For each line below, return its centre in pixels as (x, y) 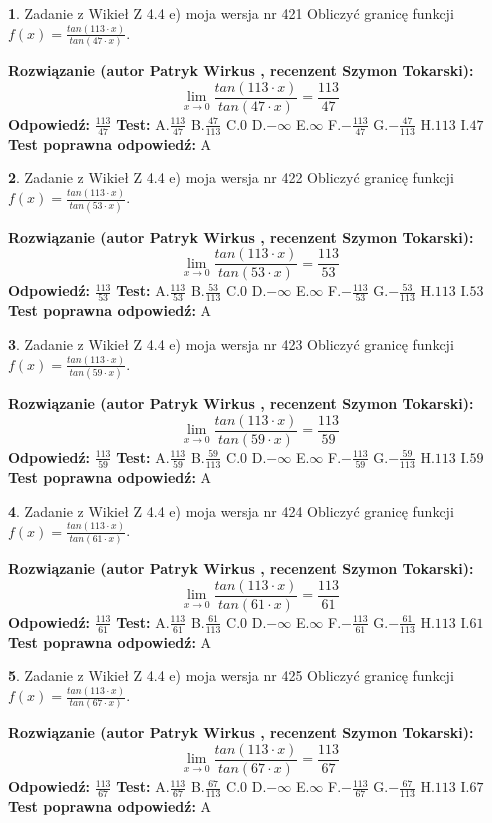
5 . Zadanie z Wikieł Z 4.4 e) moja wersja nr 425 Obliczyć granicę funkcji (231, 675)
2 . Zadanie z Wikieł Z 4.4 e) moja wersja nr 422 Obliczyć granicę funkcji (231, 177)
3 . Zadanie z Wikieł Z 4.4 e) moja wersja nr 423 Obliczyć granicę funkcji (231, 344)
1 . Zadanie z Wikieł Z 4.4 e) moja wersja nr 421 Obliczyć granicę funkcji (231, 13)
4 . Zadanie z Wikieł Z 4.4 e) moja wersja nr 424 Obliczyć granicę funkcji (231, 510)
